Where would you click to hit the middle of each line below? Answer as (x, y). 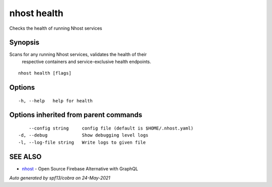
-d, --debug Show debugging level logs (83, 135)
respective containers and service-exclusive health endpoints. (86, 61)
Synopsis (24, 43)
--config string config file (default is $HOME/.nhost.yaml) (111, 128)
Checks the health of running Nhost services (56, 28)
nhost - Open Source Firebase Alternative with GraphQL (80, 168)
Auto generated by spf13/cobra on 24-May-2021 (60, 178)
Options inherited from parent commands (76, 115)
